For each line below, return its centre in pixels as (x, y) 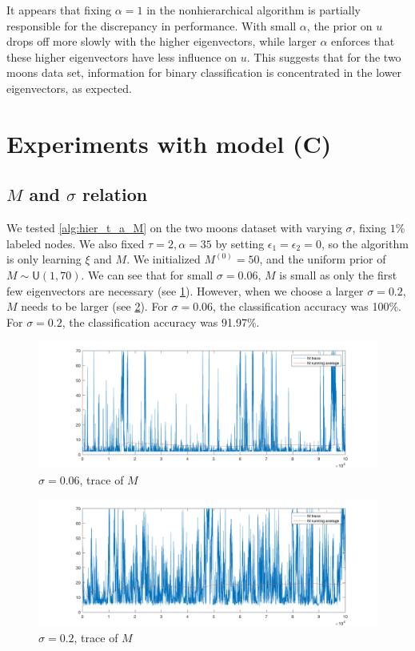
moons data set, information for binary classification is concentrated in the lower (204, 72)
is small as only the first (338, 274)
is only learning (44, 259)
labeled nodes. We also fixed (76, 243)
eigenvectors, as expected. (69, 88)
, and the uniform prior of (323, 259)
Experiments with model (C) (169, 143)
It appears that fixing (59, 10)
